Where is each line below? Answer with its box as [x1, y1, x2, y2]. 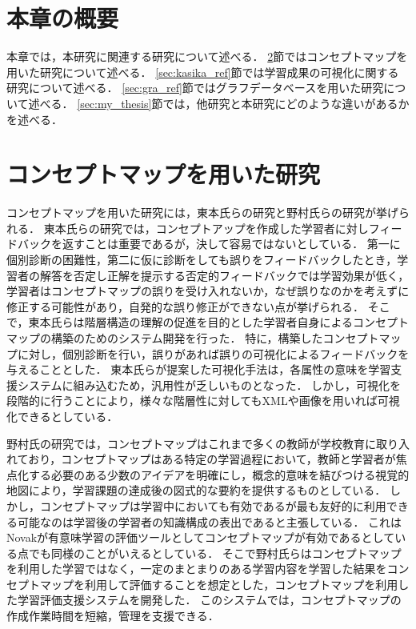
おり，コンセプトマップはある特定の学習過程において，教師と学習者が [28, 451, 396, 467]
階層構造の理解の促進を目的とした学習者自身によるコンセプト [84, 314, 410, 331]
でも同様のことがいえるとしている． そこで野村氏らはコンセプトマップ [28, 544, 402, 561]
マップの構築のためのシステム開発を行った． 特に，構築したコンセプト [6, 329, 379, 346]
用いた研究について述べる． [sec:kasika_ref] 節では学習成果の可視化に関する [6, 63, 399, 80]
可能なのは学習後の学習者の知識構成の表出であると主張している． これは [17, 513, 402, 530]
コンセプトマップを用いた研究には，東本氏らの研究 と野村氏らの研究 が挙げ [6, 204, 398, 221]
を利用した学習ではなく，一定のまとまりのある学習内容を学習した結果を [6, 560, 387, 577]
